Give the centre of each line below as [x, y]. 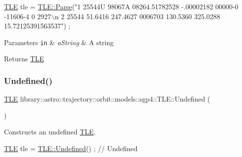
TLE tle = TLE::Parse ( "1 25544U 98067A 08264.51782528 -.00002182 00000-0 [121, 6]
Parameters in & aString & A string [59, 42]
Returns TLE [24, 59]
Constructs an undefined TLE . [50, 132]
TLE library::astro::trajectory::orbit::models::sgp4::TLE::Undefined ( [107, 99]
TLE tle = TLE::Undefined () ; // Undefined [71, 148]
